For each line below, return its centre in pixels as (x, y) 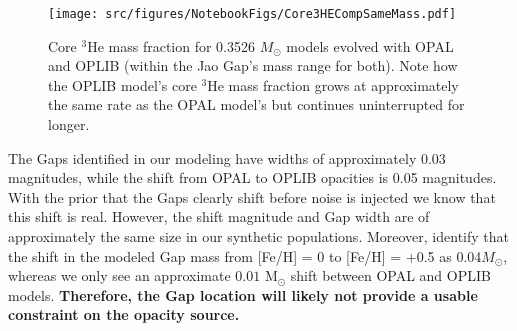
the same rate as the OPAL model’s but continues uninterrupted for (256, 104)
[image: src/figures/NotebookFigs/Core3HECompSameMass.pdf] (252, 14)
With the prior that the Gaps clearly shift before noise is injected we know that (252, 196)
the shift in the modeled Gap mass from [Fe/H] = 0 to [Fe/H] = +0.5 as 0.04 (245, 255)
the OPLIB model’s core (122, 84)
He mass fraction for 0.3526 (171, 45)
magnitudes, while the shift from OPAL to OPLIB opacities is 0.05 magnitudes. (252, 177)
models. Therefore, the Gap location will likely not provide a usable (243, 294)
